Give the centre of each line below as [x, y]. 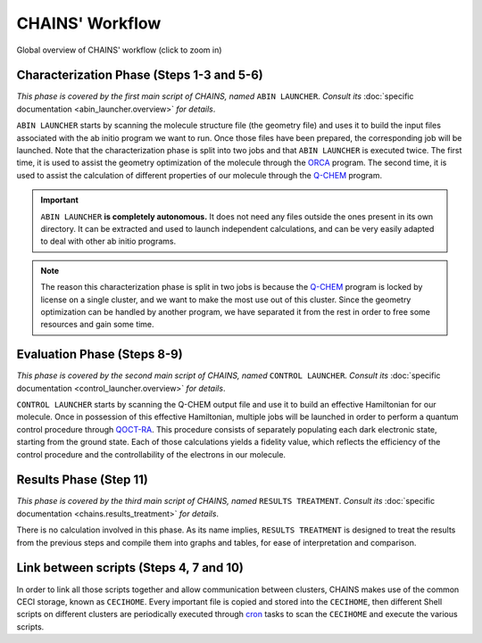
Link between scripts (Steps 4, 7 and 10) [130, 568]
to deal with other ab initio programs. [108, 242]
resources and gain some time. [98, 325]
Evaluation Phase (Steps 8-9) [100, 354]
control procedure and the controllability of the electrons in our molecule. [151, 454]
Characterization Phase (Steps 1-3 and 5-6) [140, 75]
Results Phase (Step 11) [83, 480]
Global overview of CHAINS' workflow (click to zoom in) [119, 50]
